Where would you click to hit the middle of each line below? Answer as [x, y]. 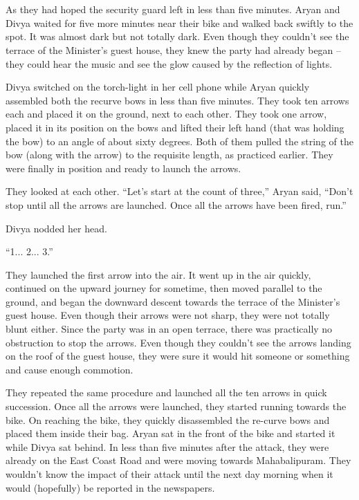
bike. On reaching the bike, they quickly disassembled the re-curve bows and [168, 419]
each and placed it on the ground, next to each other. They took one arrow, [166, 114]
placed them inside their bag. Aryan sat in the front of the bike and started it [171, 433]
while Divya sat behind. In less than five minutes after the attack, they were [167, 446]
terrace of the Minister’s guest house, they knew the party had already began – [174, 49]
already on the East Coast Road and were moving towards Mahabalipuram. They [178, 460]
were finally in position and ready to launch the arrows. [123, 168]
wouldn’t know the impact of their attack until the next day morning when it [169, 474]
